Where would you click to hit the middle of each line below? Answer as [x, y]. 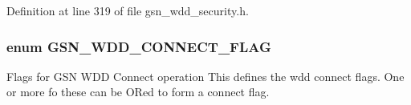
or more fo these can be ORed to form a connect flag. [138, 92]
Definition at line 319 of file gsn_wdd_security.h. [128, 10]
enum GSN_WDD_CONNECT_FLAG [139, 46]
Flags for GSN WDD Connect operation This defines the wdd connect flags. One [205, 76]
